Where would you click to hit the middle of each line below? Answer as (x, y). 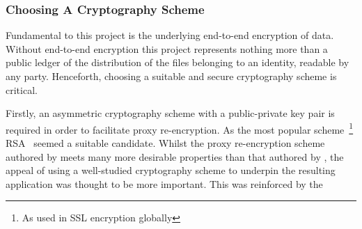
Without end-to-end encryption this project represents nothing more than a (167, 48)
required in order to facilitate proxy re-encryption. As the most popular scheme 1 (180, 128)
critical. (22, 89)
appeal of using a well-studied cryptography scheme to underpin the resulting (171, 170)
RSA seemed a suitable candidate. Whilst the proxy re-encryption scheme (165, 143)
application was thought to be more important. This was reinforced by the (164, 183)
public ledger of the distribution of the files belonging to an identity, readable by (178, 62)
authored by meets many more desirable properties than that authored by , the (175, 156)
